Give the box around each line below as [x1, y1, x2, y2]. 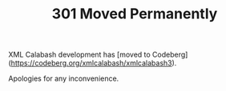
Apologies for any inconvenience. [8, 73, 119, 84]
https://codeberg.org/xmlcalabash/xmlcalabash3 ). [10, 58, 177, 68]
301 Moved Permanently [51, 5, 218, 23]
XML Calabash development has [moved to [8, 49, 151, 60]
